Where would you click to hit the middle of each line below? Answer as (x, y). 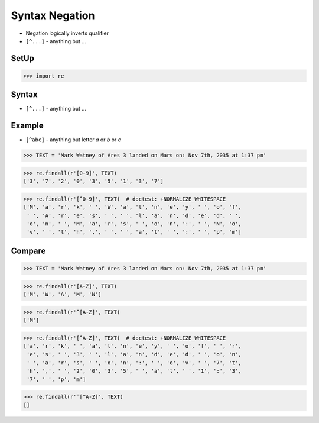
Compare (28, 251)
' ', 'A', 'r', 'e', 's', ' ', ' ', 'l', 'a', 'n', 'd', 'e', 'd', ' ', (134, 215)
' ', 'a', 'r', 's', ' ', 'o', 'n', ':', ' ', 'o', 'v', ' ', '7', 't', (134, 363)
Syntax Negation (53, 15)
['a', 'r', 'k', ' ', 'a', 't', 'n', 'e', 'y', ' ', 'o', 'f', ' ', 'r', (132, 346)
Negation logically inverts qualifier (67, 33)
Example (27, 126)
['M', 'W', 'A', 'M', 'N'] (62, 294)
